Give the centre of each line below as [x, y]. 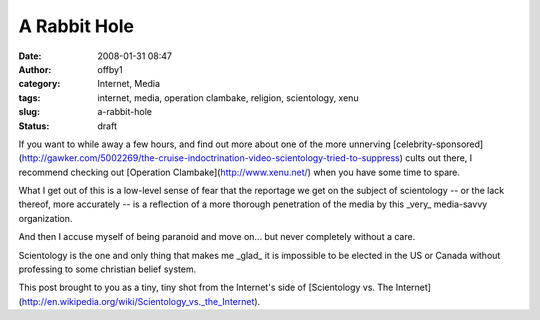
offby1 [110, 69]
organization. [45, 218]
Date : [30, 56]
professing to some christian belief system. [107, 269]
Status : [34, 126]
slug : [29, 112]
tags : [29, 97]
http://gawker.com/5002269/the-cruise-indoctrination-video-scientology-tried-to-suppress [210, 158]
